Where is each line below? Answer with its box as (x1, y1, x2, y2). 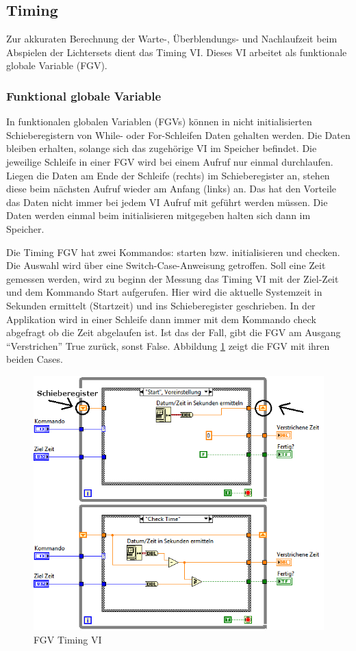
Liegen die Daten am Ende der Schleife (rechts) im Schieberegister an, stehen (6, 168, 330, 182)
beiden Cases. (6, 352, 63, 366)
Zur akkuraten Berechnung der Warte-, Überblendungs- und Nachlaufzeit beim (6, 31, 338, 46)
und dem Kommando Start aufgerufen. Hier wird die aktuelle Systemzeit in (6, 285, 322, 299)
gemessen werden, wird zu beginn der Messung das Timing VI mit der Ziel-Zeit (6, 271, 339, 285)
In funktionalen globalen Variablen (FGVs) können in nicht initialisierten (6, 114, 312, 129)
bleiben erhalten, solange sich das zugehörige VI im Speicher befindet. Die (6, 141, 317, 155)
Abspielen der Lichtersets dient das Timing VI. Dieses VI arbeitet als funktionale (6, 44, 347, 59)
